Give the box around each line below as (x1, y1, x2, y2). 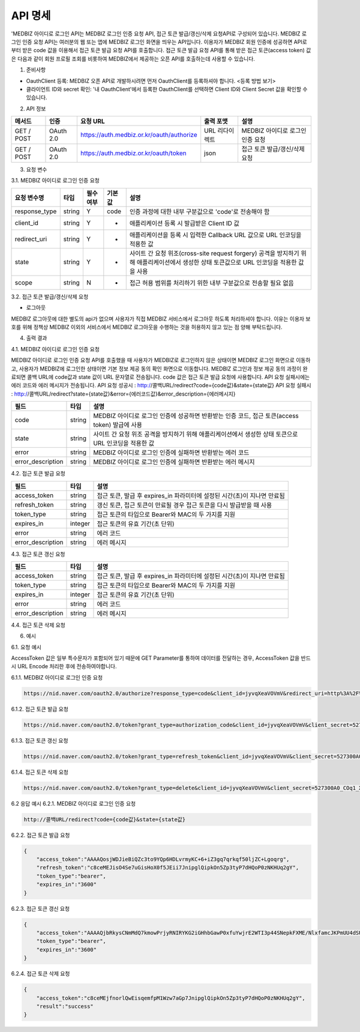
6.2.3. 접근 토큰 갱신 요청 (11, 905, 70, 912)
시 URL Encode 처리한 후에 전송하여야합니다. (11, 663, 117, 670)
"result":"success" (36, 1003, 94, 1010)
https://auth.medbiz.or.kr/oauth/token (80, 149, 187, 157)
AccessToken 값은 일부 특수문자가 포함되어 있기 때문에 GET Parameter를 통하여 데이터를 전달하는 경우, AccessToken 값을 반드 (11, 654, 311, 662)
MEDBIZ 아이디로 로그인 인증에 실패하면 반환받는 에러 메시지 (93, 458, 255, 466)
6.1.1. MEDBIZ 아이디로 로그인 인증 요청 (11, 674, 103, 681)
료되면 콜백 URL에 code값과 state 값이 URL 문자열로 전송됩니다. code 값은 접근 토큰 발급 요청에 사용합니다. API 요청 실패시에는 (11, 373, 310, 381)
